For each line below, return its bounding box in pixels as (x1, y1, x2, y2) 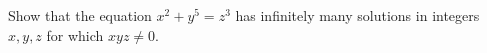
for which (46, 24, 104, 45)
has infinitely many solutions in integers (235, 5, 480, 25)
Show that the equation (8, 5, 152, 25)
